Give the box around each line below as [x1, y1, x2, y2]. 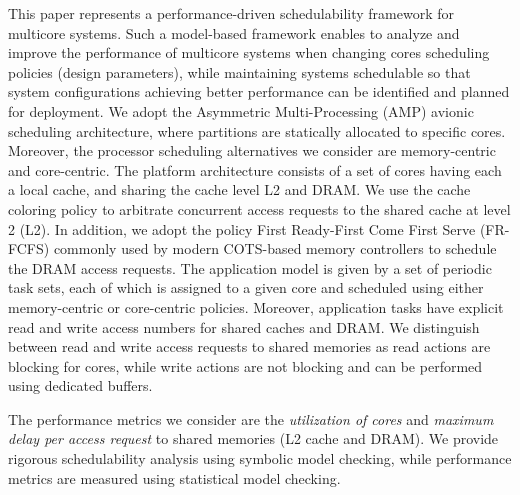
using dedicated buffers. [8, 375, 153, 396]
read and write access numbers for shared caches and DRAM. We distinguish [8, 316, 480, 337]
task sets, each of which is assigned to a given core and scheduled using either [8, 277, 484, 298]
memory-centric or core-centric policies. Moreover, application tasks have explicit [8, 296, 504, 317]
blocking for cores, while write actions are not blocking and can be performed [8, 355, 483, 376]
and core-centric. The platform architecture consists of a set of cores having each [8, 159, 502, 180]
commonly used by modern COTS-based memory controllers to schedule [53, 238, 497, 259]
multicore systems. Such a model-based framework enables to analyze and [8, 22, 460, 43]
